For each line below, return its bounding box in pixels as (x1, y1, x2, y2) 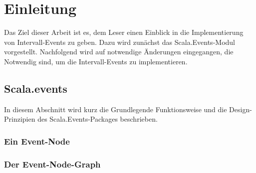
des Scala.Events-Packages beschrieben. (37, 114, 158, 124)
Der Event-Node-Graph (4, 158, 101, 170)
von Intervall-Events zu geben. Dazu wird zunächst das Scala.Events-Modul (4, 36, 235, 47)
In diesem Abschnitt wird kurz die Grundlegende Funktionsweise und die (4, 104, 227, 114)
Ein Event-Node (4, 135, 70, 147)
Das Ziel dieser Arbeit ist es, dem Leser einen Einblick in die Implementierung (4, 27, 244, 37)
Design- (229, 104, 252, 114)
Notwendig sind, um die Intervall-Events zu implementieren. (4, 56, 188, 66)
